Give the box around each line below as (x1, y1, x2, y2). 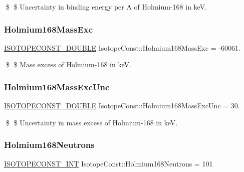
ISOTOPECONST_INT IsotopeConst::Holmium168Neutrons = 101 (4, 158, 213, 168)
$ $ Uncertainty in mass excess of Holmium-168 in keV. (6, 117, 178, 127)
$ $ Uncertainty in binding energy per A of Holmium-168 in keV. (6, 2, 207, 12)
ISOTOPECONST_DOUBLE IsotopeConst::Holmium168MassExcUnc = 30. (4, 100, 240, 111)
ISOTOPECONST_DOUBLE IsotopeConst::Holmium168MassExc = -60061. (4, 42, 240, 53)
